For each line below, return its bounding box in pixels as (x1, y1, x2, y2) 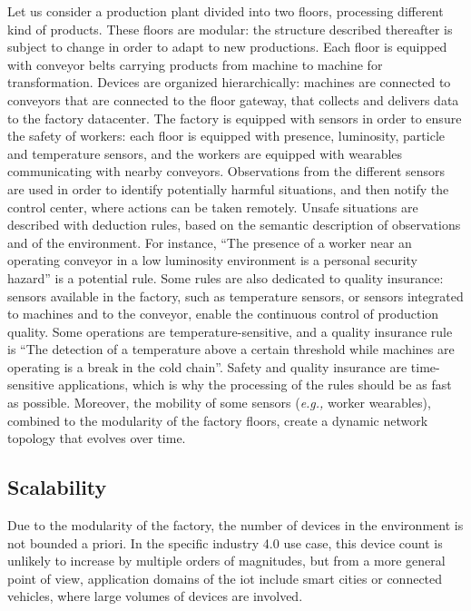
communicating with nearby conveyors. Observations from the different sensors (7, 162, 446, 181)
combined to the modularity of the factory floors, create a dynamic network (7, 410, 428, 429)
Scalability (7, 473, 107, 501)
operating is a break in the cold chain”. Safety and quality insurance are (7, 357, 407, 376)
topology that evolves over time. (7, 429, 186, 448)
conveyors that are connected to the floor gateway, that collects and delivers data (7, 90, 459, 109)
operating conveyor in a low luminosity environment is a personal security (7, 251, 418, 270)
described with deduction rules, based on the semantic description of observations (7, 215, 461, 234)
